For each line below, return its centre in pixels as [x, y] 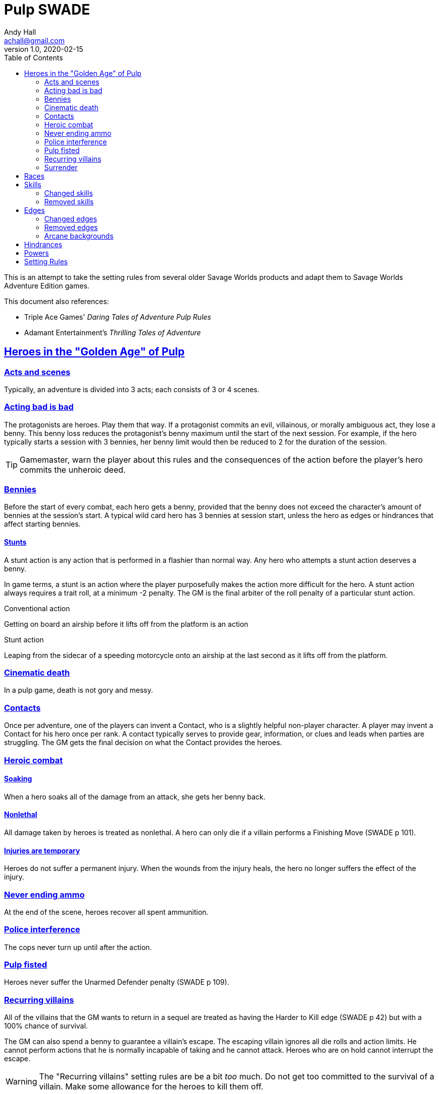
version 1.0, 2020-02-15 [44, 49]
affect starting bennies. [42, 524]
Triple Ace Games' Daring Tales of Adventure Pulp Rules [118, 317]
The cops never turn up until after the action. [78, 947]
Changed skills [69, 193]
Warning [21, 1082]
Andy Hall [20, 32]
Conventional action [37, 608]
